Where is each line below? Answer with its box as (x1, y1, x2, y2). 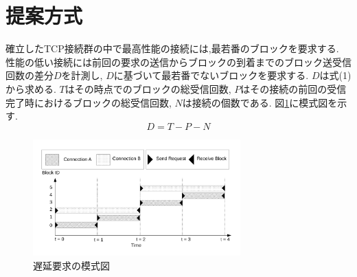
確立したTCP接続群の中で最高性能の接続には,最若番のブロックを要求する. (5, 41, 339, 56)
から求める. (5, 81, 56, 96)
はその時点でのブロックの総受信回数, (65, 81, 231, 96)
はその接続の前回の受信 (240, 81, 347, 96)
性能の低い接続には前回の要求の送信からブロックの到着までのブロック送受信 (5, 54, 352, 69)
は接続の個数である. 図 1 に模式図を (182, 95, 338, 109)
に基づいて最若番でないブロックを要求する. (113, 68, 309, 82)
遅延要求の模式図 (33, 258, 110, 273)
